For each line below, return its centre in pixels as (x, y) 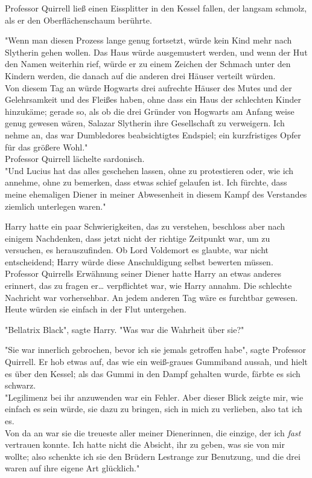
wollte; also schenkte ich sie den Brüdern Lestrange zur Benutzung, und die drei (153, 456)
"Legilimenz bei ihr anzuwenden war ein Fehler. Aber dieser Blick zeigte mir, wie (154, 397)
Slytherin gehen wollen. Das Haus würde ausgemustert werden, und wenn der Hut (156, 52)
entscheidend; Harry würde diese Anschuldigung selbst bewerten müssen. (139, 261)
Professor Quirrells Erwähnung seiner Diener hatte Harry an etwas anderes (143, 273)
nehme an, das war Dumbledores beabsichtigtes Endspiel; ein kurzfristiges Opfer (153, 134)
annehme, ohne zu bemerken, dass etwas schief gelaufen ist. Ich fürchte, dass (146, 182)
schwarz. (21, 385)
